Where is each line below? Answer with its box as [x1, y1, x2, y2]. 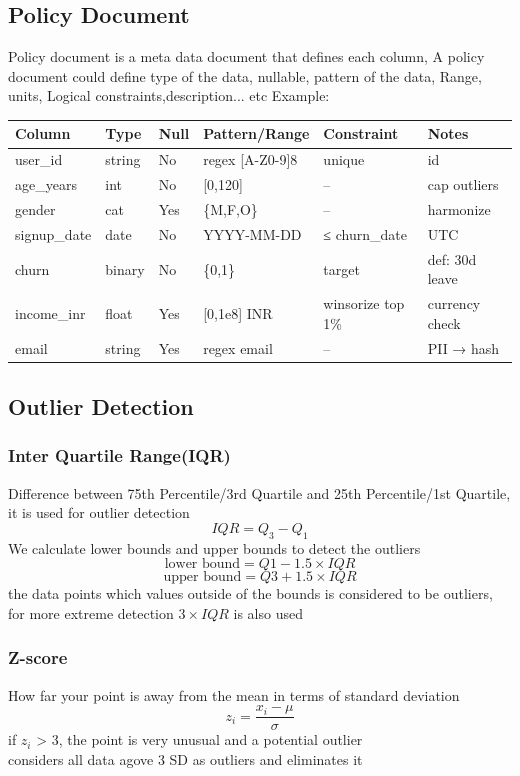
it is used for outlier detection [8, 502, 190, 523]
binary [105, 258, 145, 279]
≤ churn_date [323, 223, 407, 244]
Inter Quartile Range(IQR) [8, 443, 231, 468]
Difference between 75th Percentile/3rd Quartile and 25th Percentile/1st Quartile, [8, 482, 511, 503]
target [323, 258, 360, 279]
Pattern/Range [203, 123, 310, 144]
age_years [15, 174, 77, 195]
